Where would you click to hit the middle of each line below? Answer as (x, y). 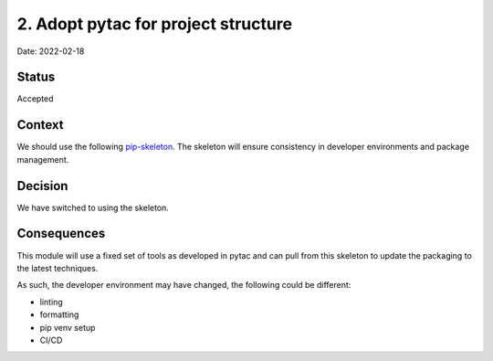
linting (51, 302)
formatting (59, 314)
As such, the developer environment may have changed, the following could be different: (184, 285)
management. (43, 159)
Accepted (35, 99)
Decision (42, 186)
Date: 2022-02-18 (51, 51)
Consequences (61, 234)
